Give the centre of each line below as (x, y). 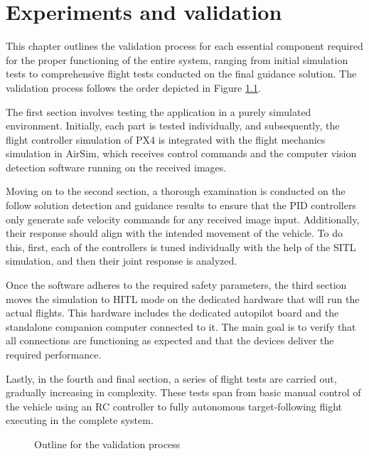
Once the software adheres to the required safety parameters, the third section (176, 285)
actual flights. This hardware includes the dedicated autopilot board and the (172, 313)
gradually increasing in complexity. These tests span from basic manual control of (183, 392)
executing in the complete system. (80, 420)
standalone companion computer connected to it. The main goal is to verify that (181, 326)
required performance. (54, 354)
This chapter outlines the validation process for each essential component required (184, 46)
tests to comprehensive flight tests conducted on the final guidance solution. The (181, 74)
